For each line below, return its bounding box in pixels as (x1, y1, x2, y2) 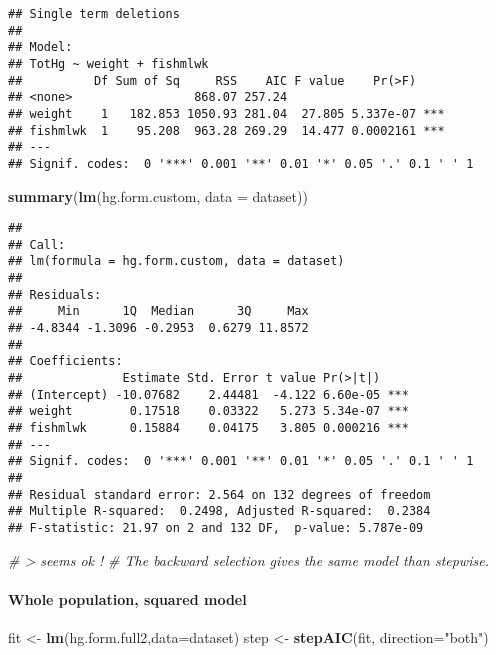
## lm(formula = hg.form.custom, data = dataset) (8, 254, 345, 269)
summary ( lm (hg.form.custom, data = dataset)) (8, 185, 308, 206)
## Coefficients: (8, 354, 123, 369)
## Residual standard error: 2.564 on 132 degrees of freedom (8, 487, 431, 502)
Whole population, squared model (8, 588, 247, 609)
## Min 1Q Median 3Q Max (8, 304, 309, 319)
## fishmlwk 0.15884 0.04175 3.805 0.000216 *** (8, 421, 409, 436)
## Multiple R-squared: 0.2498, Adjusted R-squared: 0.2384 (8, 504, 431, 519)
